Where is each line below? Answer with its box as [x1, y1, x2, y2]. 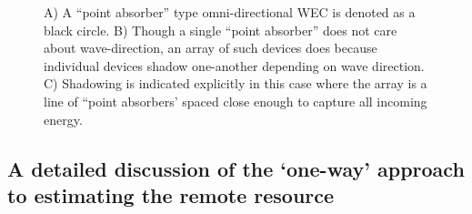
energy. [44, 109, 83, 128]
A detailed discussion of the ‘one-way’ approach [7, 154, 465, 182]
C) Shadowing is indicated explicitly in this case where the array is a [44, 74, 427, 93]
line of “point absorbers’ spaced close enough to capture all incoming [44, 91, 427, 110]
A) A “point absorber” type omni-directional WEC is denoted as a [44, 3, 416, 21]
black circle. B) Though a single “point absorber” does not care [44, 20, 397, 39]
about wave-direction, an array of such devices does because [44, 38, 377, 57]
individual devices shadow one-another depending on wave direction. [44, 56, 425, 75]
